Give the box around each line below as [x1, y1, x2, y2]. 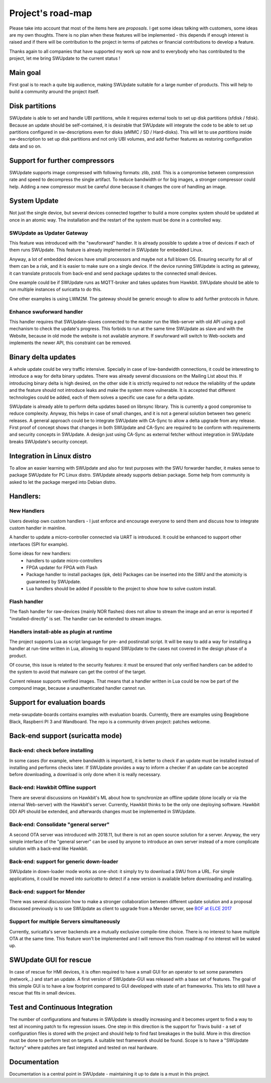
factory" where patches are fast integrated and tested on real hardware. [9, 1044, 158, 1050]
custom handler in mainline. [9, 525, 67, 531]
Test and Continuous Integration [9, 1003, 113, 1012]
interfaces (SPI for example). [9, 541, 69, 547]
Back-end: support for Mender [9, 888, 85, 895]
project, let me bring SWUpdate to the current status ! [9, 55, 120, 61]
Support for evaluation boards [9, 698, 105, 707]
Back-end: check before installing [9, 747, 94, 754]
